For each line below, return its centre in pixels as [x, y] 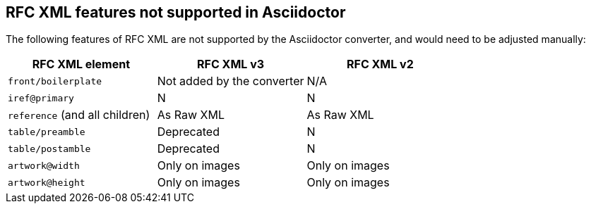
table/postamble [49, 148]
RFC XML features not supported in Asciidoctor [176, 12]
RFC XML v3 [231, 64]
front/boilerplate [55, 81]
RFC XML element [81, 64]
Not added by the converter [231, 81]
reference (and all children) [79, 115]
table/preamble [47, 132]
